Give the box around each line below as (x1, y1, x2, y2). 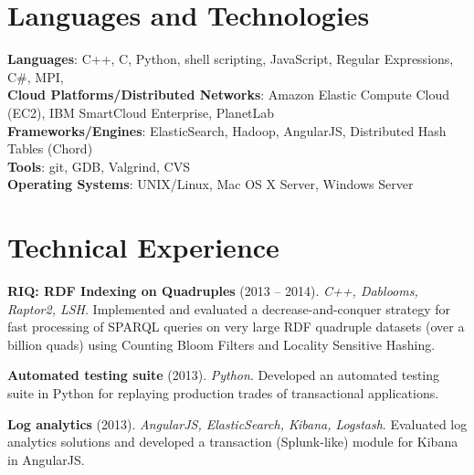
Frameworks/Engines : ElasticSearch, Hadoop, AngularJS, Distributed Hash (7, 121, 447, 140)
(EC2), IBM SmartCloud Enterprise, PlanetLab (7, 102, 275, 121)
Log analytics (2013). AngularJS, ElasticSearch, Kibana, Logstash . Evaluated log (7, 414, 468, 433)
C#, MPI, (7, 67, 64, 86)
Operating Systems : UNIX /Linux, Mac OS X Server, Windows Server (7, 174, 414, 194)
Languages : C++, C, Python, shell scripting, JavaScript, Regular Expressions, (7, 49, 454, 69)
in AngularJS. (7, 449, 85, 469)
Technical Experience (7, 228, 279, 266)
